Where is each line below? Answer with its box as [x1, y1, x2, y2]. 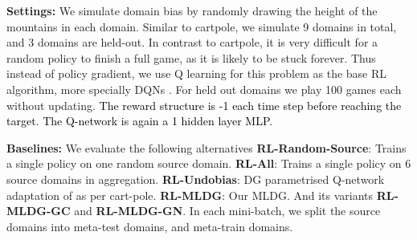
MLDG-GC [6, 202, 71, 219]
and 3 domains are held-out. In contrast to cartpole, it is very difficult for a [6, 34, 378, 51]
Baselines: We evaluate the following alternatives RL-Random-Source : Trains [6, 139, 407, 156]
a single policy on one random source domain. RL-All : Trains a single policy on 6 [6, 155, 411, 172]
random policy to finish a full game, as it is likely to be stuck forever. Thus [6, 49, 376, 66]
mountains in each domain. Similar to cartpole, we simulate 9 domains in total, [6, 18, 397, 35]
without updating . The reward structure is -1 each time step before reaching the [6, 96, 402, 113]
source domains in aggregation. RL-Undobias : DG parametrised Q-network [6, 170, 385, 187]
